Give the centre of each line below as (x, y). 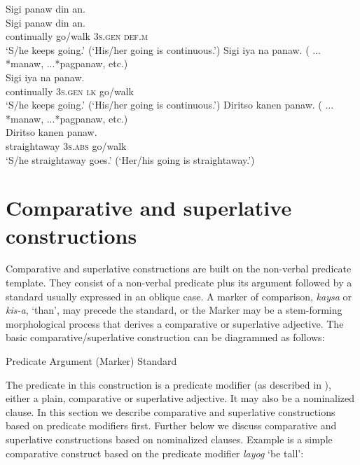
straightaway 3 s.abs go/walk (66, 145)
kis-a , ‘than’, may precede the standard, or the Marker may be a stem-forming (174, 310)
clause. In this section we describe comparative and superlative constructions (171, 411)
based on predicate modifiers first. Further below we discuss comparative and (171, 425)
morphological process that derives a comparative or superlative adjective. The (175, 323)
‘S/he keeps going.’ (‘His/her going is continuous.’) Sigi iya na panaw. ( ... (163, 49)
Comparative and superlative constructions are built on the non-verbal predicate (179, 269)
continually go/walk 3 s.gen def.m (77, 36)
